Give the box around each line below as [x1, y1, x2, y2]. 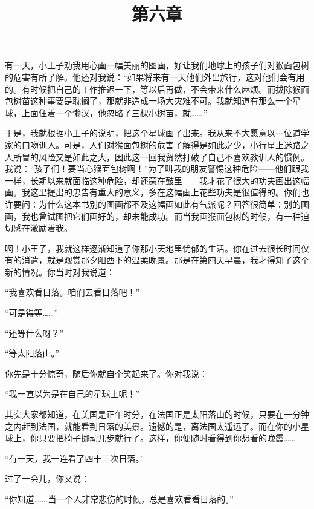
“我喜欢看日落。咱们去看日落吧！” [5, 286, 140, 298]
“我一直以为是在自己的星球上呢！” [5, 387, 140, 400]
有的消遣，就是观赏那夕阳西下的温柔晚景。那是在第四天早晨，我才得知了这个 [5, 254, 309, 266]
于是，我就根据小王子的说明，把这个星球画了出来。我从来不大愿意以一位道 [5, 126, 301, 139]
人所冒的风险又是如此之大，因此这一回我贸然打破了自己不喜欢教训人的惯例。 [5, 150, 309, 163]
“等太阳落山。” [5, 347, 60, 360]
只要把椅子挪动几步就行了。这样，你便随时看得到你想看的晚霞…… [38, 432, 295, 444]
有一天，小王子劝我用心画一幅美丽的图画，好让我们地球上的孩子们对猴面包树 [5, 59, 309, 71]
